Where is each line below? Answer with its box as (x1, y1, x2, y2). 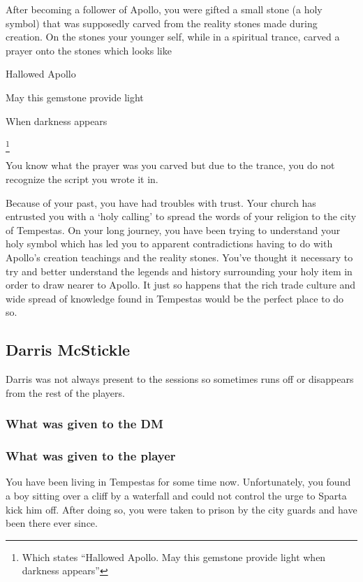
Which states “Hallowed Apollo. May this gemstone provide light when (22, 549, 326, 564)
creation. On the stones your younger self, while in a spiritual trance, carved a (6, 29, 340, 44)
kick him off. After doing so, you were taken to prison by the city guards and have (6, 502, 357, 516)
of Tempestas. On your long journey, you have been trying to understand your (6, 222, 341, 237)
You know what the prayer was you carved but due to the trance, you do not (6, 158, 335, 173)
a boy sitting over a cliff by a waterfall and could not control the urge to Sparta (6, 488, 347, 503)
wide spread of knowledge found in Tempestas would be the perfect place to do (6, 291, 344, 305)
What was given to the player (6, 447, 176, 465)
